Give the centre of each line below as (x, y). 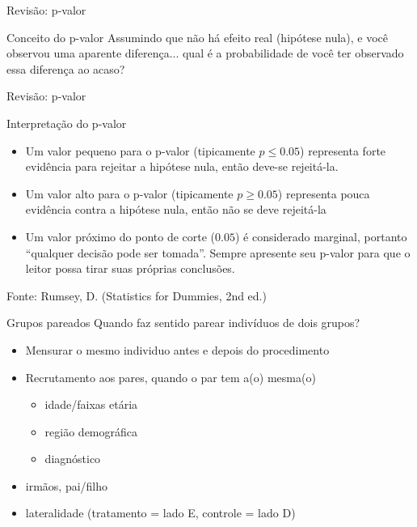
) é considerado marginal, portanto (321, 236)
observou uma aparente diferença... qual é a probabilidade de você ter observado (205, 53)
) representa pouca (324, 193)
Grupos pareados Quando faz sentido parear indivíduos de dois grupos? (183, 323)
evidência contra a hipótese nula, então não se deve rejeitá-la (176, 209)
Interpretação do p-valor (67, 123)
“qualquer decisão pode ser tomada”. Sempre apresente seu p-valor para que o (218, 252)
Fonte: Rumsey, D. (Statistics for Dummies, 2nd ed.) (137, 295)
